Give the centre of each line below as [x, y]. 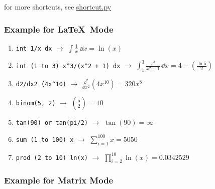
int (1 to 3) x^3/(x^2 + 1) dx [68, 66]
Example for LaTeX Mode [59, 29]
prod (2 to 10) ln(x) [52, 158]
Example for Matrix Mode [59, 180]
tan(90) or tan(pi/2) [52, 123]
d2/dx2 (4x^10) [41, 84]
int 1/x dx [34, 48]
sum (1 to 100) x [45, 140]
